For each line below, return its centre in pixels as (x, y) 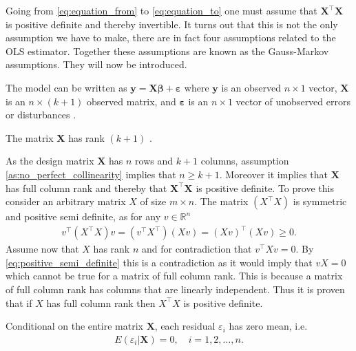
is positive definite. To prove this (265, 188)
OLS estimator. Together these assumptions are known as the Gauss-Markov (167, 51)
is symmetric (320, 201)
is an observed (251, 87)
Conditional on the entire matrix (74, 326)
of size (153, 201)
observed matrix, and (132, 101)
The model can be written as (66, 87)
